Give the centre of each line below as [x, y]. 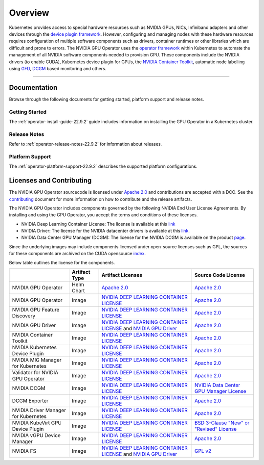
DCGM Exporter [30, 401]
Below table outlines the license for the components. [62, 262]
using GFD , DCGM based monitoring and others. [58, 68]
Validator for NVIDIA [35, 373]
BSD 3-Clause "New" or [222, 423]
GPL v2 [203, 451]
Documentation [33, 88]
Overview [29, 13]
